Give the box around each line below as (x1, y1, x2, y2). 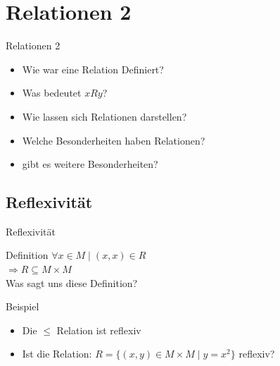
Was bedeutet (22, 85, 82, 100)
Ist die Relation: (22, 346, 92, 361)
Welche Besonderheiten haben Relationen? (22, 133, 205, 147)
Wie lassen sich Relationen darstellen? (22, 109, 187, 123)
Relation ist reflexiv (56, 322, 141, 337)
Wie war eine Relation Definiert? (22, 61, 164, 76)
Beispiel (6, 299, 39, 314)
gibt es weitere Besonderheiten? (22, 157, 158, 171)
